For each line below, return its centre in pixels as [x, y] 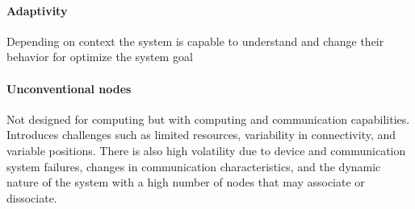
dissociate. [32, 197]
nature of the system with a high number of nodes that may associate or [186, 182]
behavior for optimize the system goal [100, 57]
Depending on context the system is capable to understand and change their [195, 41]
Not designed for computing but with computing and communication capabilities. [208, 119]
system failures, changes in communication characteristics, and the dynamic [194, 166]
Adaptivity [37, 10]
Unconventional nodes [69, 88]
